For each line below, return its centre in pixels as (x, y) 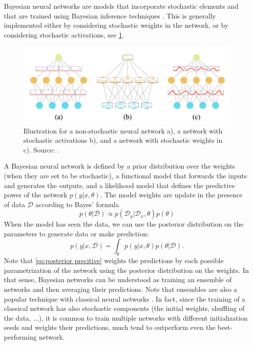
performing (20, 337)
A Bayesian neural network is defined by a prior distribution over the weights (120, 166)
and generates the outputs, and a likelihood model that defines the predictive (119, 185)
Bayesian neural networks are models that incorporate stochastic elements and (121, 6)
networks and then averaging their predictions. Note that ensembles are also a (121, 289)
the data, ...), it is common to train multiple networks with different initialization (126, 317)
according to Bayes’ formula (77, 204)
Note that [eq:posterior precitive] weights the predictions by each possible (114, 260)
